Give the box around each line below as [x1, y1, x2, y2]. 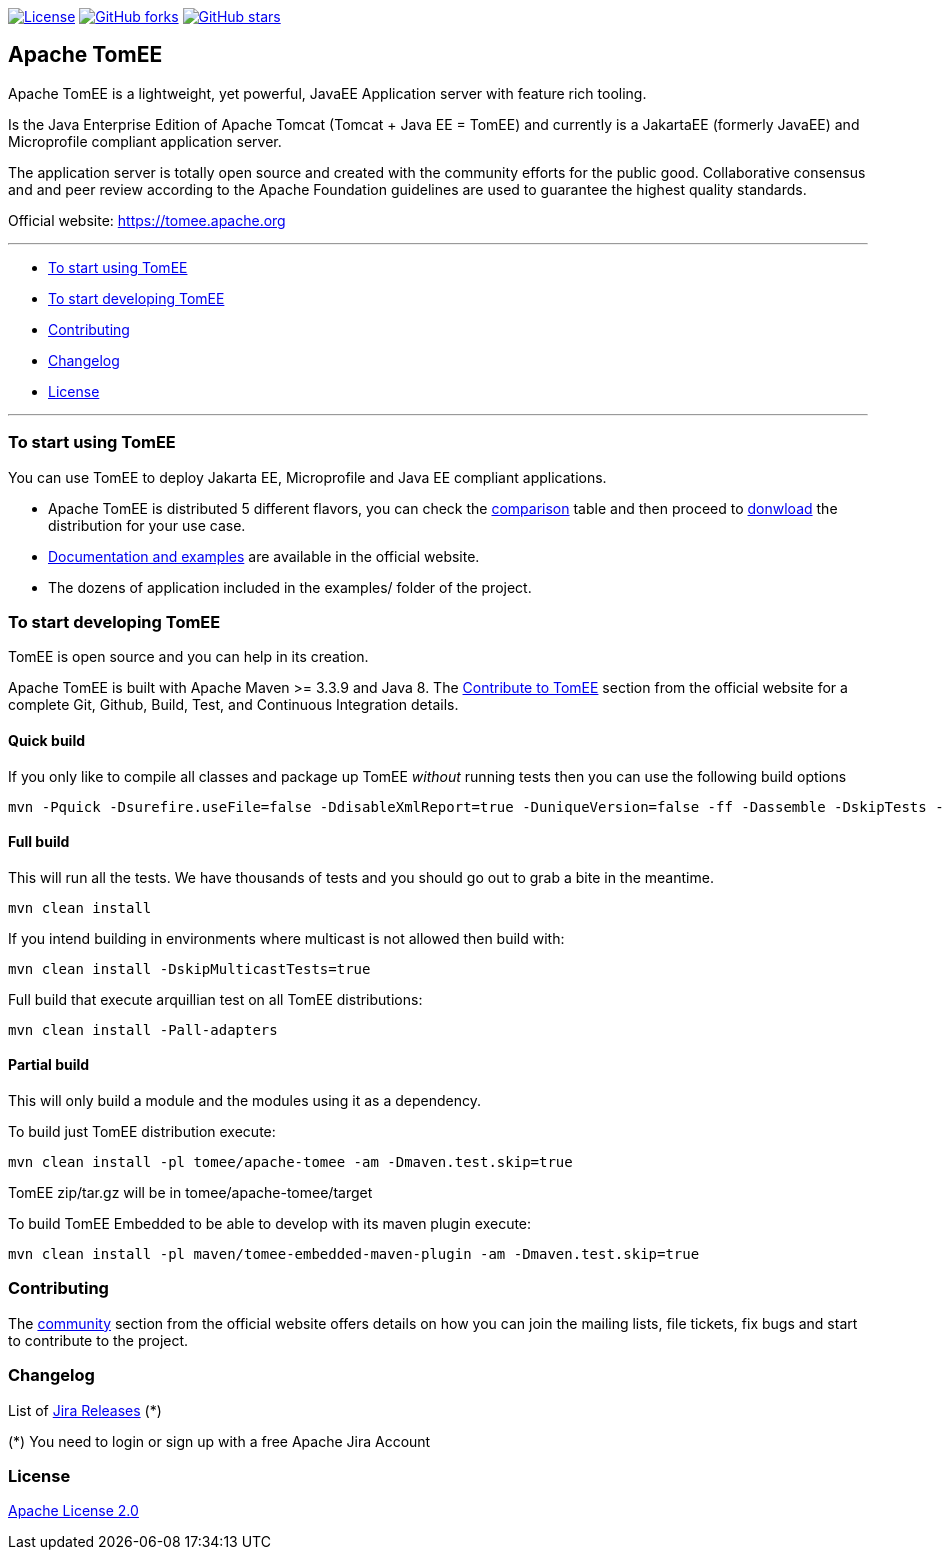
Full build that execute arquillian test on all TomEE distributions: [8, 990, 423, 1008]
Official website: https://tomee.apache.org [8, 211, 286, 229]
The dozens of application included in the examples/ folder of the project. [48, 578, 532, 596]
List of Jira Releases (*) [8, 1401, 162, 1419]
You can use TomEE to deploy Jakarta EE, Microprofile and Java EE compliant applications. [8, 468, 607, 486]
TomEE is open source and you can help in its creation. [8, 648, 369, 666]
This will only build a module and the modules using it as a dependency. [8, 1092, 481, 1109]
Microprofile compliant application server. [8, 132, 282, 150]
